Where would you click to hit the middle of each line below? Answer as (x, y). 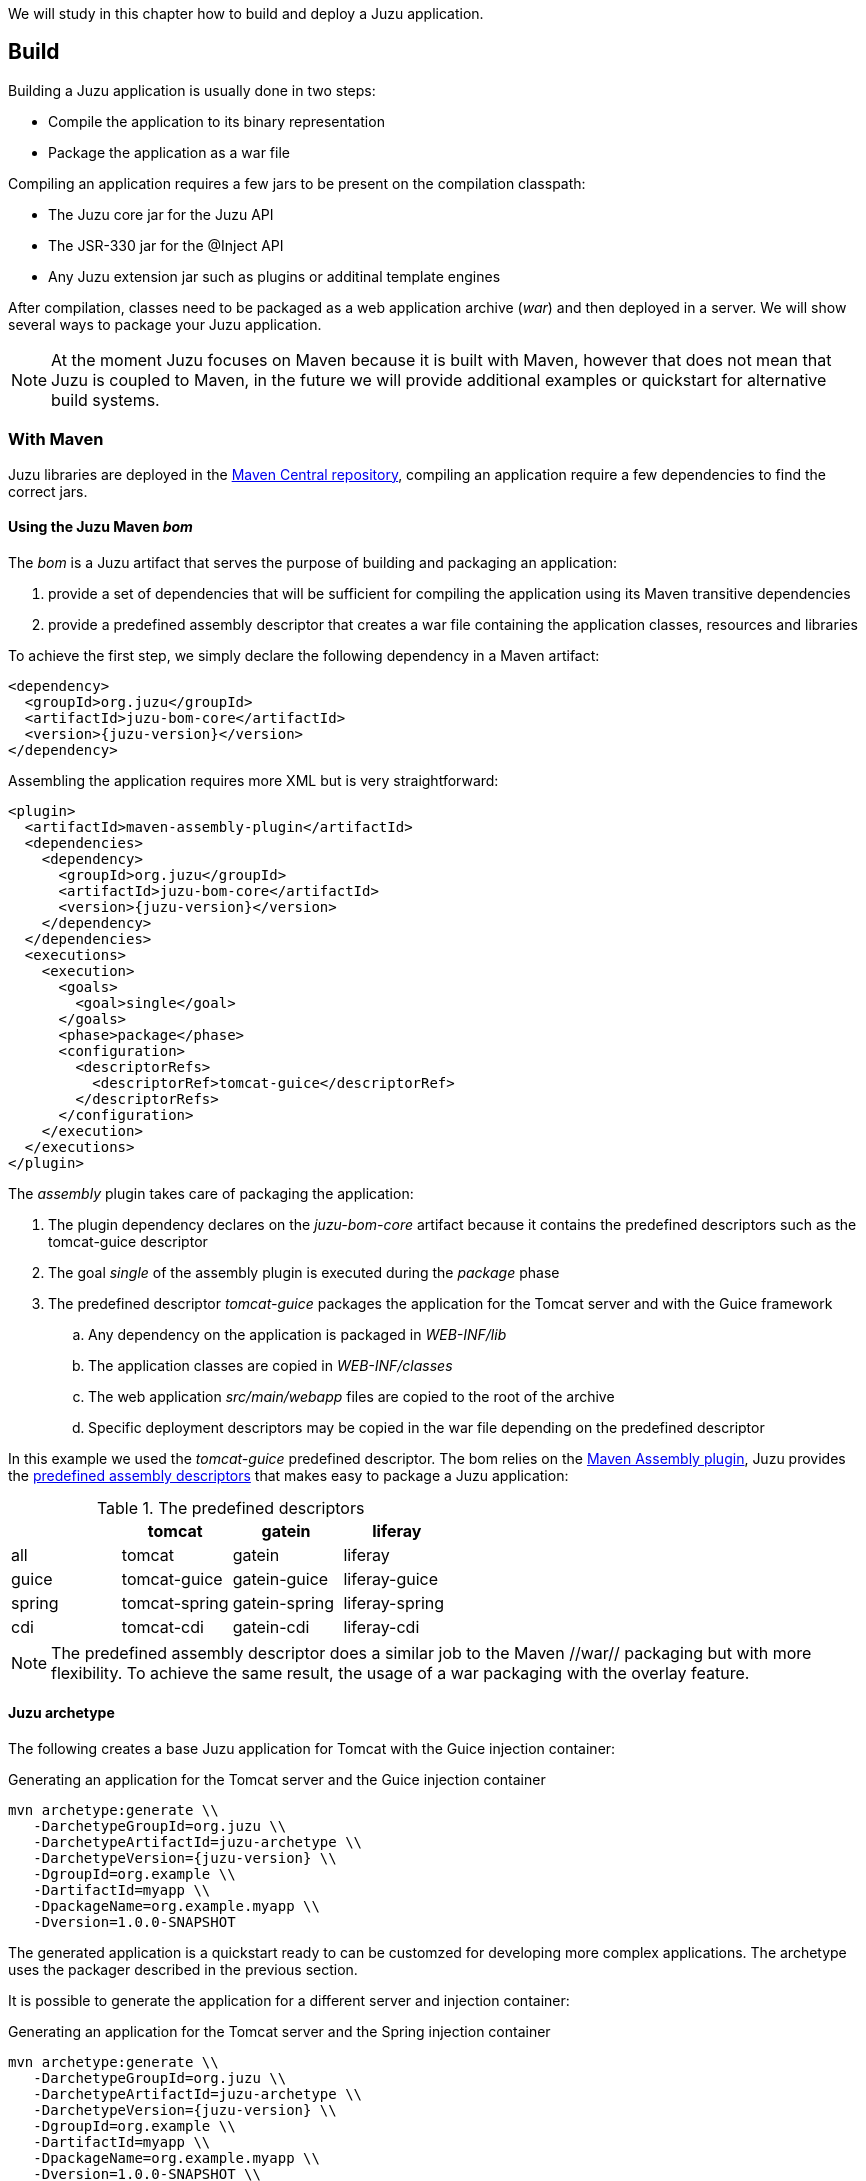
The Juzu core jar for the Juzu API (161, 214)
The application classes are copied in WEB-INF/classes (270, 1365)
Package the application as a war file (169, 152)
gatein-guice (280, 1578)
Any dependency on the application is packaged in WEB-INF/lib (297, 1334)
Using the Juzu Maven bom (100, 527)
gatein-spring (283, 1602)
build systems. (105, 399)
